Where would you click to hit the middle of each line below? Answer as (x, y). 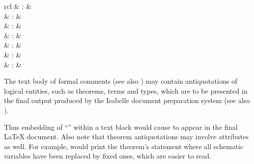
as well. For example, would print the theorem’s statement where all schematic (124, 146)
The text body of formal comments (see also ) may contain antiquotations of (121, 81)
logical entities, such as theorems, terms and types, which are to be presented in (126, 90)
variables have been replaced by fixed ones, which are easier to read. (108, 156)
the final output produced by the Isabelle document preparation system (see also (127, 100)
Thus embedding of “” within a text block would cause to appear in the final (121, 127)
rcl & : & (18, 6)
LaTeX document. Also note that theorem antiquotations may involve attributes (127, 137)
